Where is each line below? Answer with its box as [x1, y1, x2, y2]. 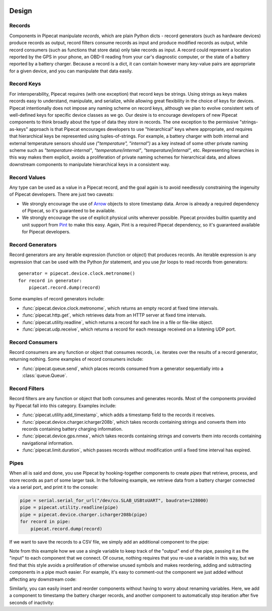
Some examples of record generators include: [9, 296, 105, 302]
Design [9, 7, 32, 15]
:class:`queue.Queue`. [22, 372, 67, 378]
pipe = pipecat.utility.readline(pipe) [20, 505, 118, 510]
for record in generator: [18, 277, 83, 283]
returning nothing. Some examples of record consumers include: [9, 356, 144, 362]
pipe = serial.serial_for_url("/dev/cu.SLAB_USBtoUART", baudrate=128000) [20, 498, 209, 503]
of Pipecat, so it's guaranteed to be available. [22, 208, 116, 214]
